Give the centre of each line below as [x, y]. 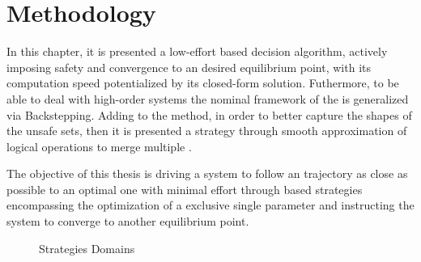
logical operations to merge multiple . [99, 146]
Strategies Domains [87, 248]
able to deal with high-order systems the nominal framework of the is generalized [208, 98]
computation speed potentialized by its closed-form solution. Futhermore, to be [203, 83]
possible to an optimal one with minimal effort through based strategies [185, 189]
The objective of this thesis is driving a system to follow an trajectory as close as [207, 173]
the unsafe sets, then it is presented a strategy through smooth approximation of [207, 131]
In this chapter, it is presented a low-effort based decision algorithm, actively [197, 51]
